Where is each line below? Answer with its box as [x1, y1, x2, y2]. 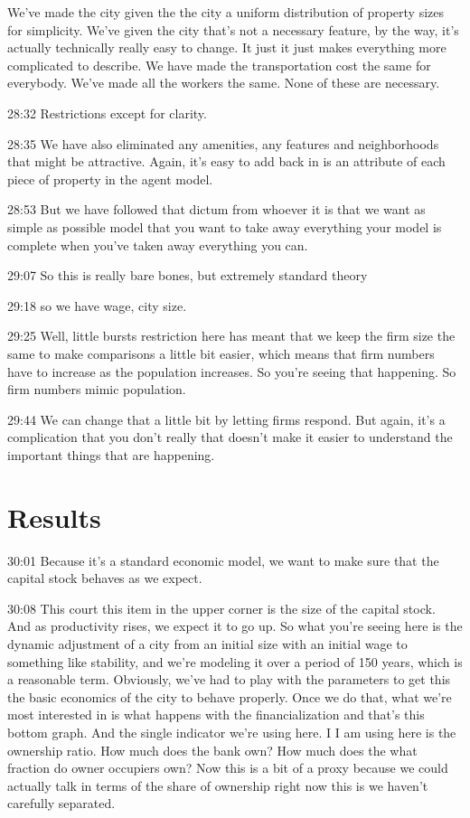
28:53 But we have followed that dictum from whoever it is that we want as [7, 200, 426, 219]
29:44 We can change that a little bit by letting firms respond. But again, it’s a [7, 409, 446, 428]
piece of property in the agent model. [7, 169, 213, 188]
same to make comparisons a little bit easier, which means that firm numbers [7, 343, 435, 362]
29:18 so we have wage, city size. [7, 296, 187, 315]
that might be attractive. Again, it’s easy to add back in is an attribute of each [7, 152, 446, 171]
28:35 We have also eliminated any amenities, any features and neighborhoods [7, 134, 439, 153]
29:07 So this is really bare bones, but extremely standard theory [7, 266, 368, 285]
